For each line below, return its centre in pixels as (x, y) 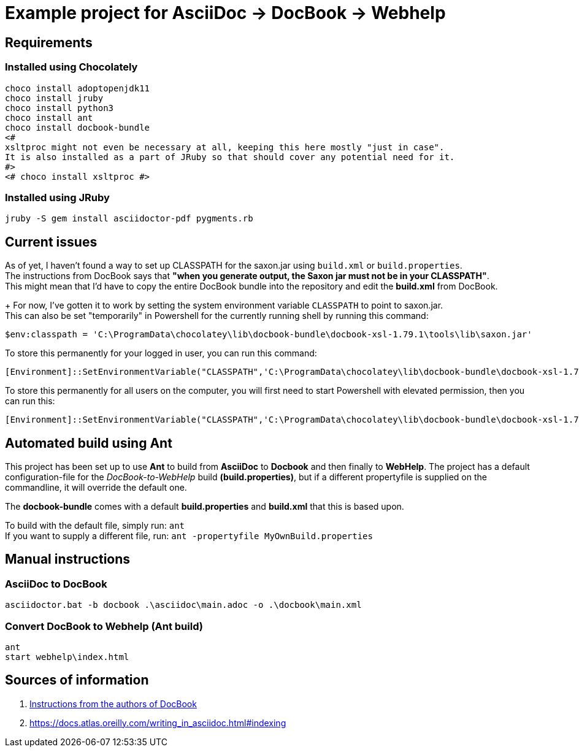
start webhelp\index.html (67, 657)
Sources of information (77, 680)
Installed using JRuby (57, 197)
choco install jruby (54, 98)
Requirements (49, 42)
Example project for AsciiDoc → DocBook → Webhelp (225, 13)
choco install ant (49, 117)
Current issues (51, 242)
